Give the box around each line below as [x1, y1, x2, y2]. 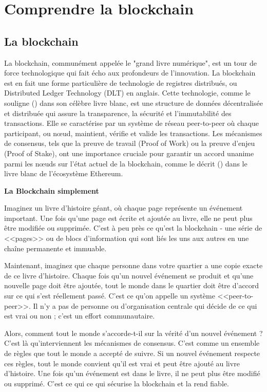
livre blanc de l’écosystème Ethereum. [4, 168, 123, 179]
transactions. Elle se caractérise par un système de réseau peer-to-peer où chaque [4, 118, 259, 128]
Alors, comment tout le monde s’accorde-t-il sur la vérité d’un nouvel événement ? [4, 327, 263, 338]
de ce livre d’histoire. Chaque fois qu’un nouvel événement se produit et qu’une [4, 270, 254, 281]
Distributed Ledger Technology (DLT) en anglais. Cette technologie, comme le [4, 87, 251, 98]
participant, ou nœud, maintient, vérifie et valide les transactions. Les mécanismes [4, 127, 262, 138]
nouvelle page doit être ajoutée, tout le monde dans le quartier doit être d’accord [4, 280, 259, 291]
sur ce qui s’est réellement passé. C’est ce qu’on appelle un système [4, 290, 215, 301]
